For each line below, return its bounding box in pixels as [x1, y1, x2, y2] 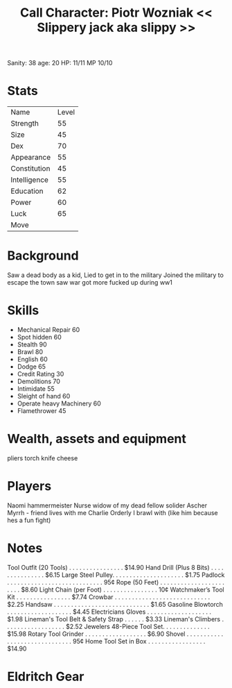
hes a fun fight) [7, 516, 51, 524]
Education [10, 186, 44, 196]
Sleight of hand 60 [17, 392, 71, 400]
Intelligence [10, 175, 48, 185]
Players [7, 478, 52, 494]
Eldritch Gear [7, 669, 84, 685]
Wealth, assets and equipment [7, 431, 187, 447]
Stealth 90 [17, 340, 47, 349]
